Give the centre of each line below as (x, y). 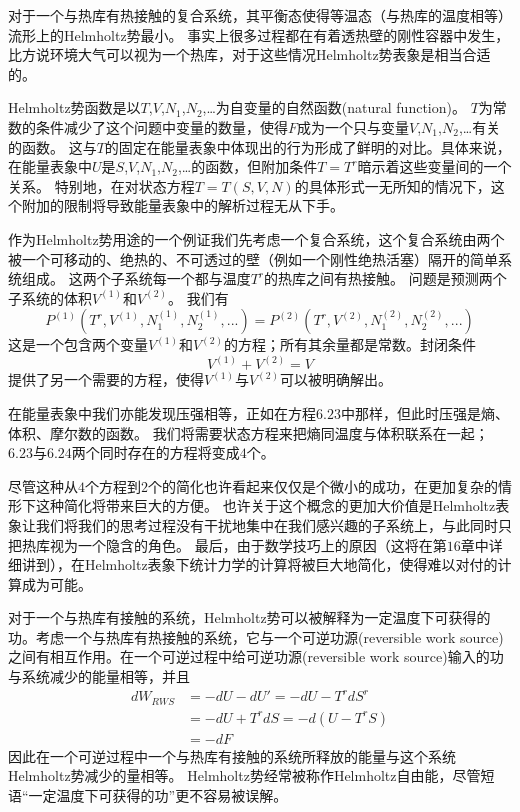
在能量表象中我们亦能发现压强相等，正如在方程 (162, 412)
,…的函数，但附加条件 (247, 166)
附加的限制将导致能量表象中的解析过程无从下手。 (182, 205)
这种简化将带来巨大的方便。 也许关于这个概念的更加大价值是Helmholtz (265, 505)
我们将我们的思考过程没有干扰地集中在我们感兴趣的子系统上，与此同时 (266, 524)
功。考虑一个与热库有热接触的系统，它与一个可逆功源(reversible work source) (256, 636)
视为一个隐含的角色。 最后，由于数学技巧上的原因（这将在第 (248, 544)
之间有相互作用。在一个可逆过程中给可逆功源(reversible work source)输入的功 (256, 656)
